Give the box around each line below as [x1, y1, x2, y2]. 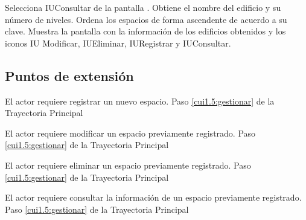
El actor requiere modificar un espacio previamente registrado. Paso [5, 126, 256, 139]
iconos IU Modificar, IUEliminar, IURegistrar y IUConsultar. [5, 36, 231, 49]
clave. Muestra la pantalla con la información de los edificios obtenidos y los [5, 25, 286, 37]
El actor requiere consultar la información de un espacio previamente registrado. [5, 191, 302, 204]
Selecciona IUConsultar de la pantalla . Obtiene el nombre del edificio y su [5, 1, 281, 13]
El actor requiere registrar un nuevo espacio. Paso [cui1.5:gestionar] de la [5, 94, 275, 107]
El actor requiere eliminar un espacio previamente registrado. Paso [5, 158, 251, 171]
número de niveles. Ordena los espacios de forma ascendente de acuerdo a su [5, 13, 287, 25]
